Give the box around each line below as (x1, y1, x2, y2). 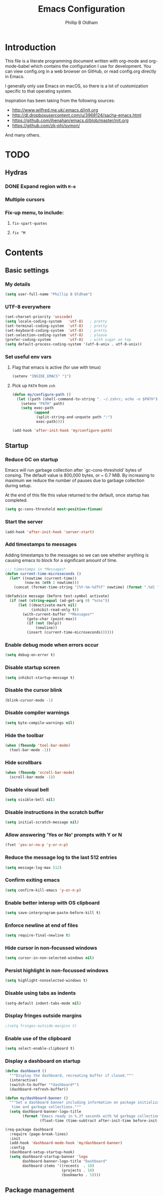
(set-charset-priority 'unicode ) (5, 315, 73, 319)
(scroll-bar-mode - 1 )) (9, 775, 55, 779)
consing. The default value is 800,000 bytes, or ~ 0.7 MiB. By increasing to (5, 472, 155, 478)
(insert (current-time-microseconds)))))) (26, 630, 114, 635)
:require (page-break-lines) (9, 1132, 68, 1136)
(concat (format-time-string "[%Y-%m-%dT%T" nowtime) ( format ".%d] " (14, 585, 160, 590)
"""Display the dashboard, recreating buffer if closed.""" (9, 1073, 133, 1078)
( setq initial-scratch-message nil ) (5, 820, 79, 825)
